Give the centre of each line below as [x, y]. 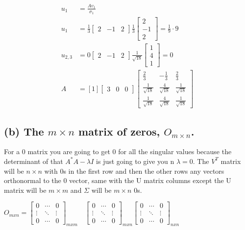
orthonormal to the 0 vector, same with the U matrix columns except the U [118, 180]
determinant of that [34, 161]
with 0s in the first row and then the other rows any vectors [134, 171]
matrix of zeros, [119, 131]
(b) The [24, 131]
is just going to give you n [135, 161]
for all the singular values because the [175, 151]
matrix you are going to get [69, 151]
